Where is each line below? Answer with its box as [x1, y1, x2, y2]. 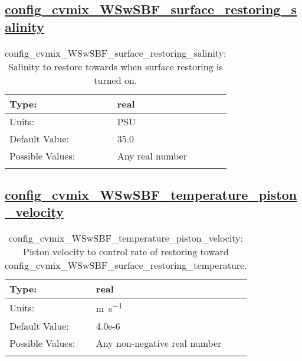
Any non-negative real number [96, 336, 222, 350]
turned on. [94, 73, 137, 87]
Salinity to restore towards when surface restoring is [8, 59, 223, 73]
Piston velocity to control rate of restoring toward [23, 245, 229, 259]
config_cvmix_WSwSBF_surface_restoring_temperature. [5, 258, 247, 272]
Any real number [117, 148, 187, 162]
